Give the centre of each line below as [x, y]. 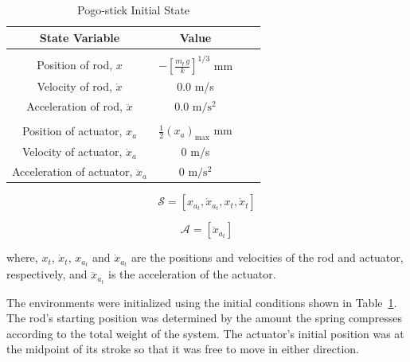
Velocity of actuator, [72, 152]
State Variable [80, 37]
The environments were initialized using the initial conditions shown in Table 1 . [202, 302]
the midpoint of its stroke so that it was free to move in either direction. [183, 349]
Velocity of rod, [74, 86]
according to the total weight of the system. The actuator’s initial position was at [205, 333]
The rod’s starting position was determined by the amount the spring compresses [205, 318]
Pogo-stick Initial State [134, 10]
